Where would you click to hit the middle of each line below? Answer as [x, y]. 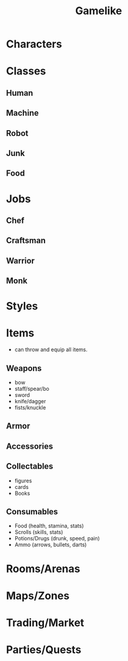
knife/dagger [30, 401]
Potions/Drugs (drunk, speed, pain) [57, 539]
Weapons [24, 368]
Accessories [30, 446]
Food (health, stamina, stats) [49, 526]
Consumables [32, 512]
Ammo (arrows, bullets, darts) [50, 545]
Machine [23, 113]
